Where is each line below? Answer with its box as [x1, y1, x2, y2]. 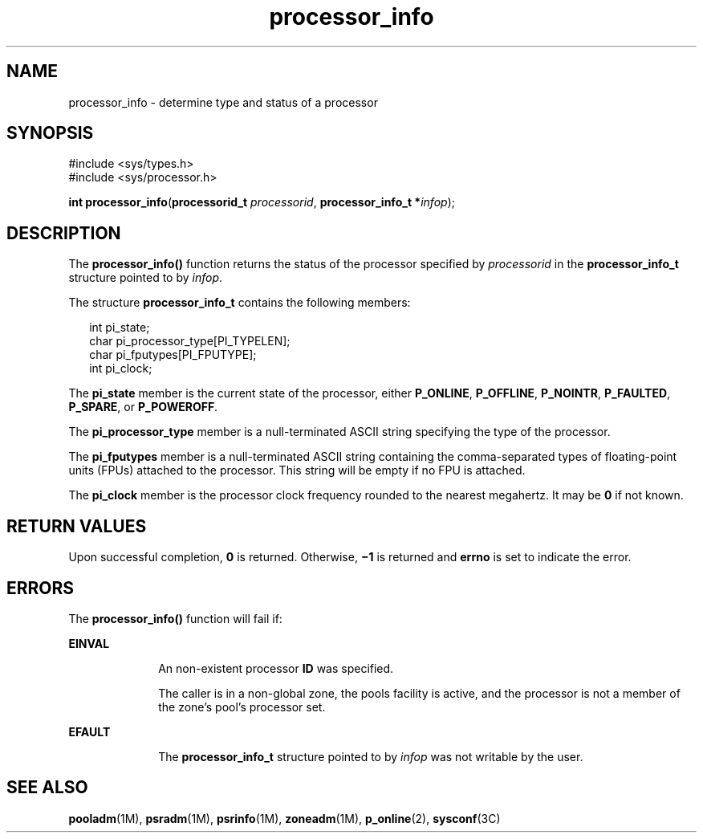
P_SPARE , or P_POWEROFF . [68, 400, 218, 414]
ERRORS [6, 577, 75, 598]
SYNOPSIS [6, 123, 94, 144]
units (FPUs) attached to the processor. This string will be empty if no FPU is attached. [68, 463, 526, 478]
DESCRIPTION [6, 222, 121, 243]
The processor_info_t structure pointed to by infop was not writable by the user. [158, 749, 583, 764]
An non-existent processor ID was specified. [158, 661, 394, 675]
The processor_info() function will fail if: [68, 611, 282, 625]
